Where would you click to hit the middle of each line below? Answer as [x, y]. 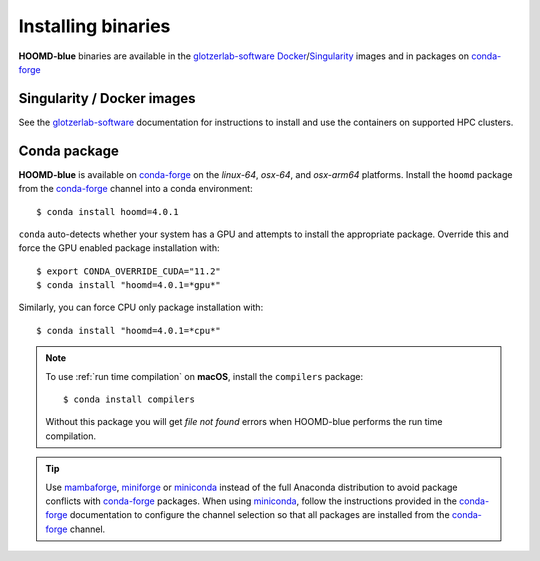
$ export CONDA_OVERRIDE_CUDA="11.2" [129, 271]
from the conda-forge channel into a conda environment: [136, 189]
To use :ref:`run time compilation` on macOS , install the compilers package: [204, 376]
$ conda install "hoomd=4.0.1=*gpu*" [129, 285]
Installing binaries [94, 26]
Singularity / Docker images [107, 98]
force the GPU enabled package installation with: [119, 248]
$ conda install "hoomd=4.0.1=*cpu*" [129, 330]
